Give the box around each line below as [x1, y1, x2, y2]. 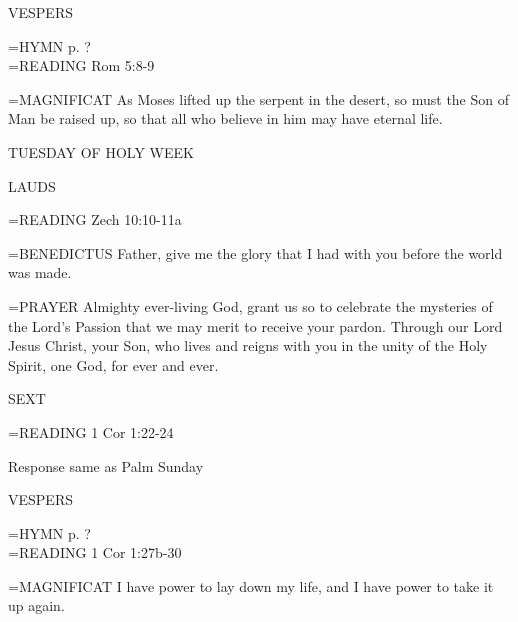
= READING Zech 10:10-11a [8, 209, 182, 230]
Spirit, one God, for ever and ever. [8, 354, 219, 375]
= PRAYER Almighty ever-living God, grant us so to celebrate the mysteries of [8, 295, 493, 316]
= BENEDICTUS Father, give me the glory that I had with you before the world [8, 242, 503, 263]
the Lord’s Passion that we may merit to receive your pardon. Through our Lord [8, 315, 503, 336]
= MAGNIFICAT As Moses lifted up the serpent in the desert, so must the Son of [8, 88, 510, 109]
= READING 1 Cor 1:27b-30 [8, 542, 182, 563]
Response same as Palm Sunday [8, 455, 204, 476]
